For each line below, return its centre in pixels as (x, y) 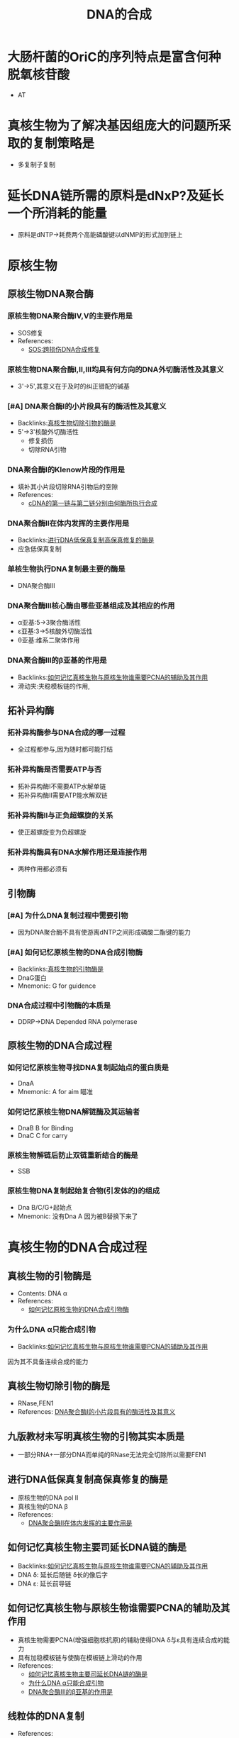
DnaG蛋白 (32, 978)
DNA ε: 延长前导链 (44, 1583)
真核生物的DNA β (43, 1506)
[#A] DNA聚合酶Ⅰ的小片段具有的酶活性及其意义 (87, 406)
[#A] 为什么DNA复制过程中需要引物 (68, 915)
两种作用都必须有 (43, 869)
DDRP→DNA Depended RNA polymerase (77, 1021)
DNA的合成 (119, 15)
